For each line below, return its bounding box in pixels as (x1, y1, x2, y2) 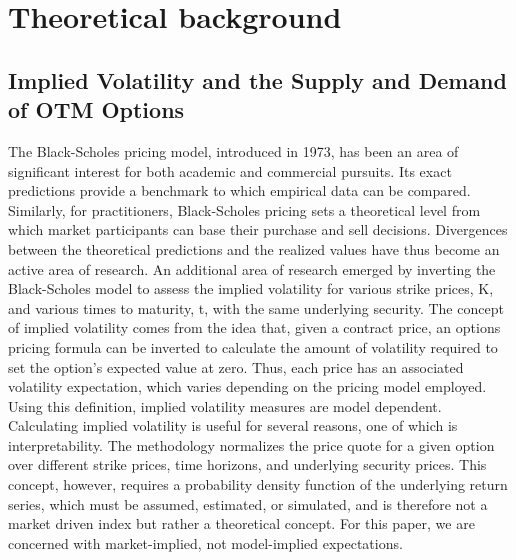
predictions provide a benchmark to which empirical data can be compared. (8, 180, 471, 201)
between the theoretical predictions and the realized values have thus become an (8, 238, 500, 259)
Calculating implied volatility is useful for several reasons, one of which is (8, 415, 458, 436)
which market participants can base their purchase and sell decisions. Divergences (8, 219, 508, 240)
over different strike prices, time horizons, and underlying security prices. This (8, 454, 487, 475)
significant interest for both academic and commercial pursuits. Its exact (8, 160, 452, 181)
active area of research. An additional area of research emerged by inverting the (8, 258, 496, 279)
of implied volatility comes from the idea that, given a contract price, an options (8, 317, 501, 338)
